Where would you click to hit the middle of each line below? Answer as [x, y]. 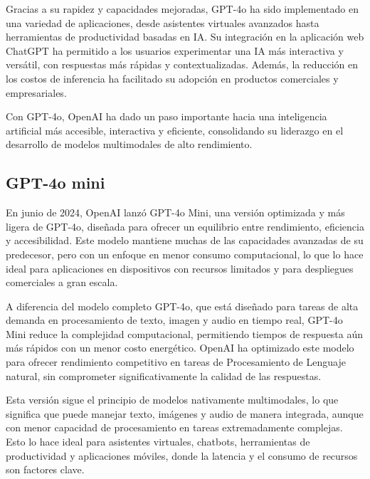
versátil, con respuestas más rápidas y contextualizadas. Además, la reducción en [182, 64]
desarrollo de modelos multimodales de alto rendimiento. [129, 144]
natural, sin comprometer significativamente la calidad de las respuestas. [164, 375]
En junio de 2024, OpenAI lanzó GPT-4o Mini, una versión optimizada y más [175, 212]
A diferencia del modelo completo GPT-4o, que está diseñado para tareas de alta [182, 306]
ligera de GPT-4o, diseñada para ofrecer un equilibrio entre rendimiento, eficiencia [185, 226]
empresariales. [36, 92]
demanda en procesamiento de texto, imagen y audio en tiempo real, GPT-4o [174, 320]
